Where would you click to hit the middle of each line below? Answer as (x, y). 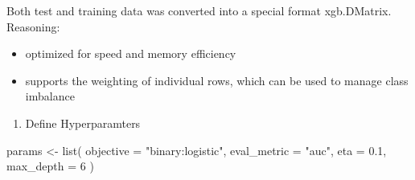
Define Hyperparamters (83, 123)
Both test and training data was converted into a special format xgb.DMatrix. (199, 10)
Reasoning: (33, 26)
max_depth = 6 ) (50, 166)
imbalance (50, 96)
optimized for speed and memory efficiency (131, 53)
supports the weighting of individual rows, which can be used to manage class (217, 80)
